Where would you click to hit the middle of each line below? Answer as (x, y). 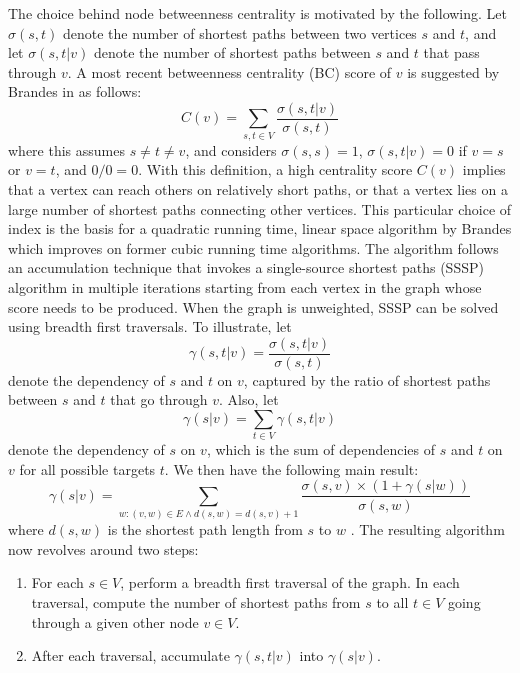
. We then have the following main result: (291, 468)
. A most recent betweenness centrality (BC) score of (229, 71)
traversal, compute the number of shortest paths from (196, 602)
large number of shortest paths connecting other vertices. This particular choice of (260, 208)
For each (57, 582)
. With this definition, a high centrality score (275, 169)
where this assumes (66, 149)
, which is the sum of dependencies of (320, 449)
